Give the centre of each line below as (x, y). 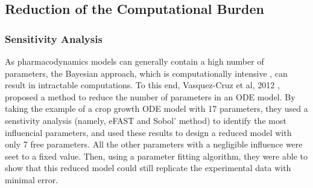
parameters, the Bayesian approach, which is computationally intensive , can (146, 73)
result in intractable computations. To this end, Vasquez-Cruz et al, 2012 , (142, 85)
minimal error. (32, 179)
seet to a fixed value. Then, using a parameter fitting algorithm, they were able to (156, 156)
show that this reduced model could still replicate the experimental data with (148, 168)
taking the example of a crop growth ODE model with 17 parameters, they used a (156, 109)
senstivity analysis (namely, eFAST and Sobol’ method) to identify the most (146, 120)
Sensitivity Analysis (54, 38)
